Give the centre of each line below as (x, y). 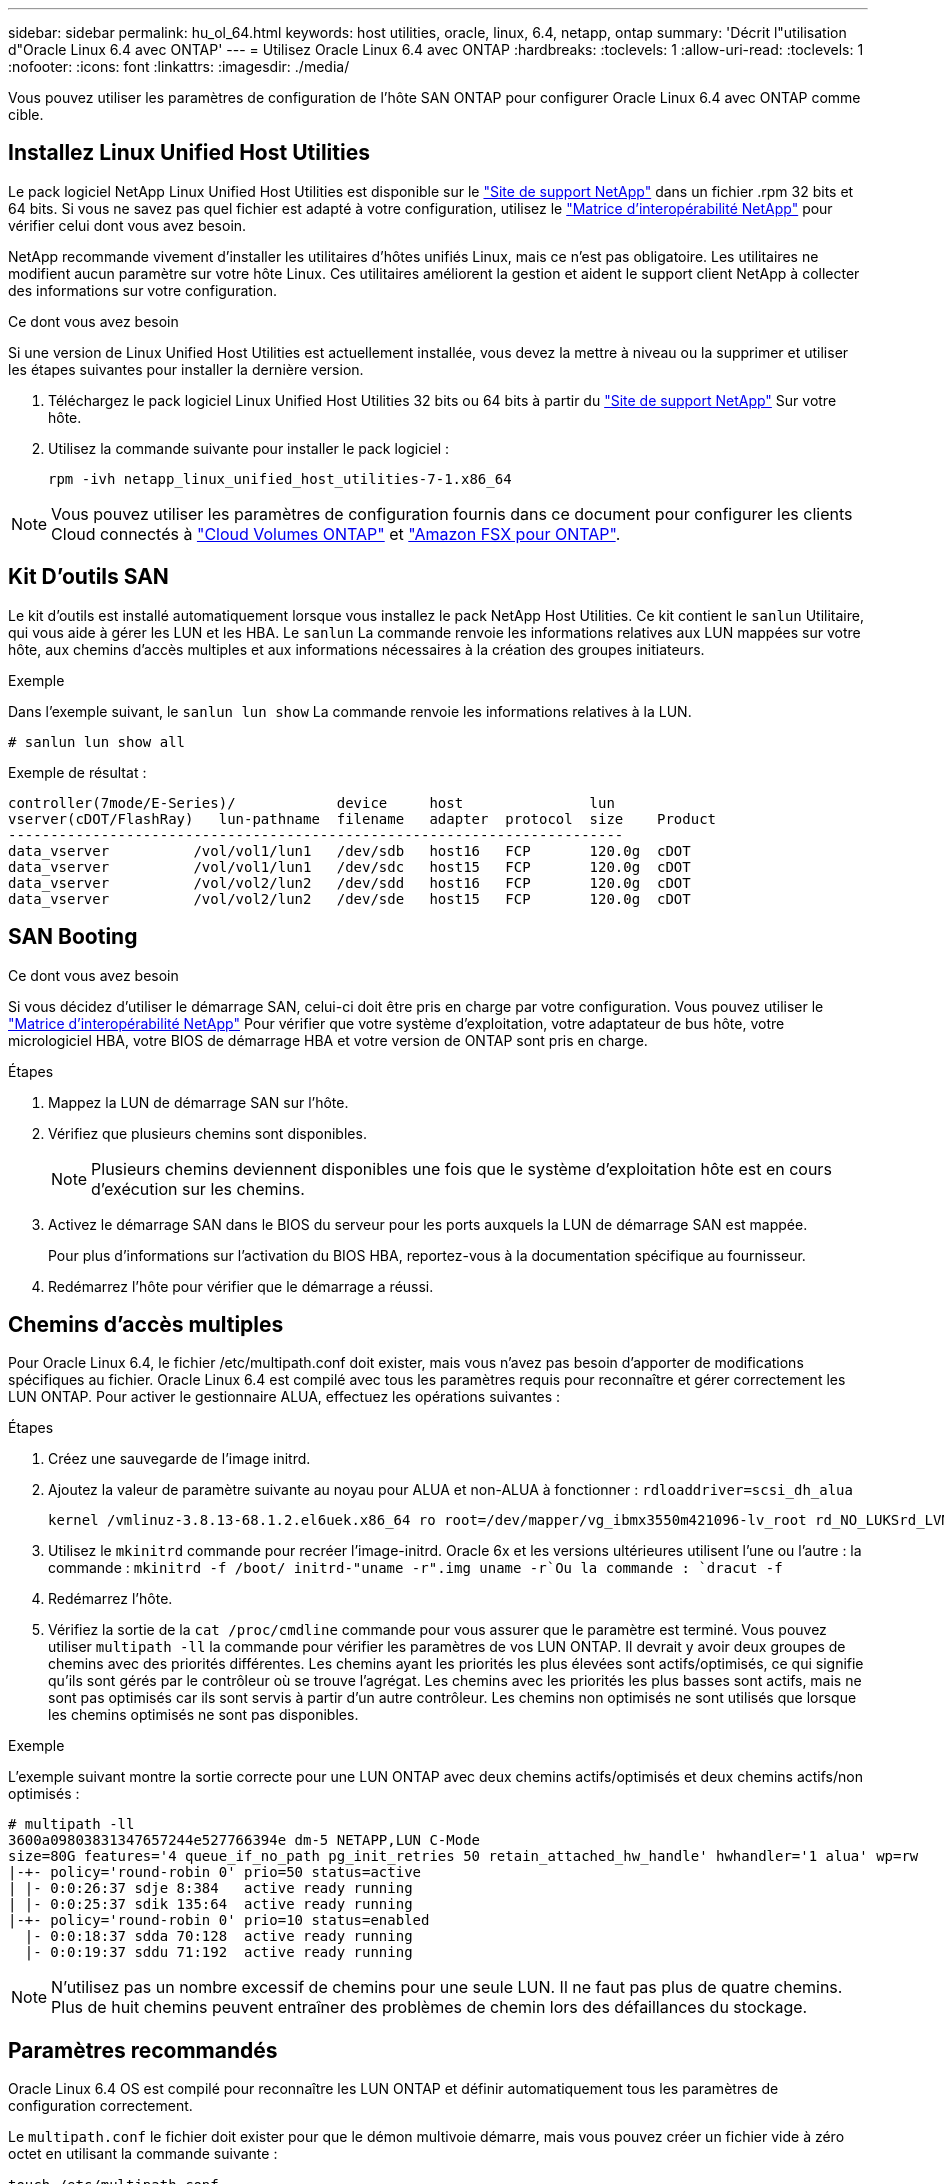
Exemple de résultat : (77, 772)
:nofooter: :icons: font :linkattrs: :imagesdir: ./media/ (179, 66)
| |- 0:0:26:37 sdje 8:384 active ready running (210, 1888)
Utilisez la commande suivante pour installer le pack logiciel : (249, 448)
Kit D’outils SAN (88, 577)
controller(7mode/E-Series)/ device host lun (311, 802)
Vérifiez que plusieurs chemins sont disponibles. (207, 1133)
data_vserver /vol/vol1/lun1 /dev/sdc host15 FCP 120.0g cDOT (349, 866)
